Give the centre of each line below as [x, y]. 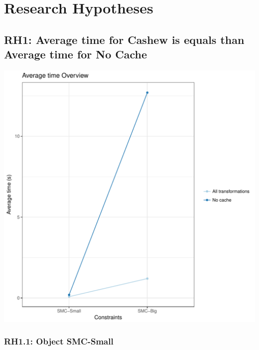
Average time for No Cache [76, 54]
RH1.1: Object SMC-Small [59, 341]
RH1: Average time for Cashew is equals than [124, 39]
